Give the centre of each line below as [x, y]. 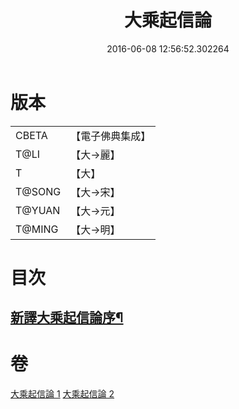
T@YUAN [38, 210]
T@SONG [38, 191]
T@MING [37, 229]
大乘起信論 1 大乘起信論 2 [62, 394]
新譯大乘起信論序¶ [67, 317]
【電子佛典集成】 [111, 136]
